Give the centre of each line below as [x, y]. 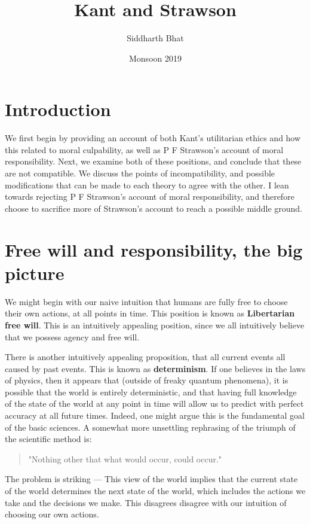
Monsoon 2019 [155, 58]
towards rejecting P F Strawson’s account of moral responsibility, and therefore [150, 196]
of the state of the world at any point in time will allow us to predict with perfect [154, 403]
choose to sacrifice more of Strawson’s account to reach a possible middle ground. [154, 208]
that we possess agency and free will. [72, 336]
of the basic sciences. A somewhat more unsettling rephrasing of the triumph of [150, 427]
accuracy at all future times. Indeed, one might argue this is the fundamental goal [155, 415]
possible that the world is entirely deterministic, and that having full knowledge [151, 392]
